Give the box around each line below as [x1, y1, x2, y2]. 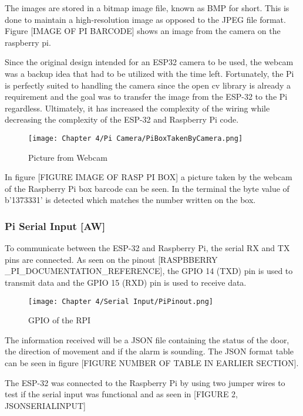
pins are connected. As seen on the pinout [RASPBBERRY [5, 253, 218, 265]
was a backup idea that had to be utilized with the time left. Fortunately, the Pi [5, 67, 294, 79]
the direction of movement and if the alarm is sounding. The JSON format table [5, 345, 294, 357]
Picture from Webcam [28, 151, 107, 163]
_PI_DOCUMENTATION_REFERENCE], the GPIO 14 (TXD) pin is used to [5, 265, 293, 277]
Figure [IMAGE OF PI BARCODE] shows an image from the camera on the [5, 25, 281, 37]
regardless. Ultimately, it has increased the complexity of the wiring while [5, 102, 270, 114]
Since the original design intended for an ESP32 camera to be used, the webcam [5, 56, 294, 68]
